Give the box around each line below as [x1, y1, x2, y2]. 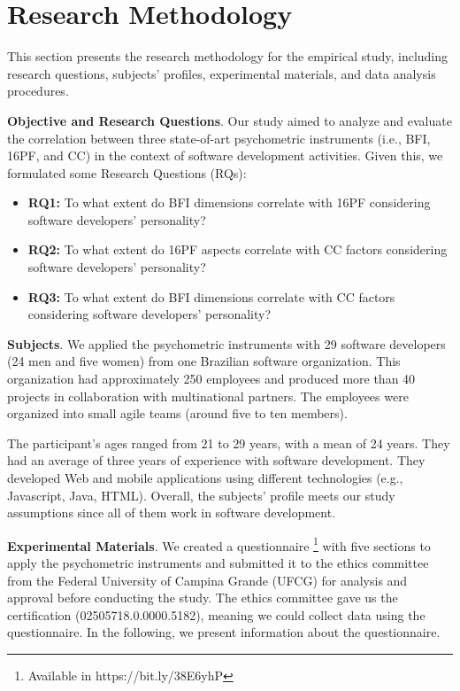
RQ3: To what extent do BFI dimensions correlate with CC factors [27, 287, 395, 306]
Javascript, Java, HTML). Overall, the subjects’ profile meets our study [7, 485, 395, 504]
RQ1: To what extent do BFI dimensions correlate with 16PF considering [27, 193, 431, 212]
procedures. [7, 82, 69, 100]
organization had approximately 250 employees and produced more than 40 [7, 369, 416, 388]
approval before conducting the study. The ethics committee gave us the [7, 588, 398, 607]
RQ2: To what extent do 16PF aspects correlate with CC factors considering [27, 240, 448, 259]
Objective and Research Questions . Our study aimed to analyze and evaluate [7, 111, 452, 129]
